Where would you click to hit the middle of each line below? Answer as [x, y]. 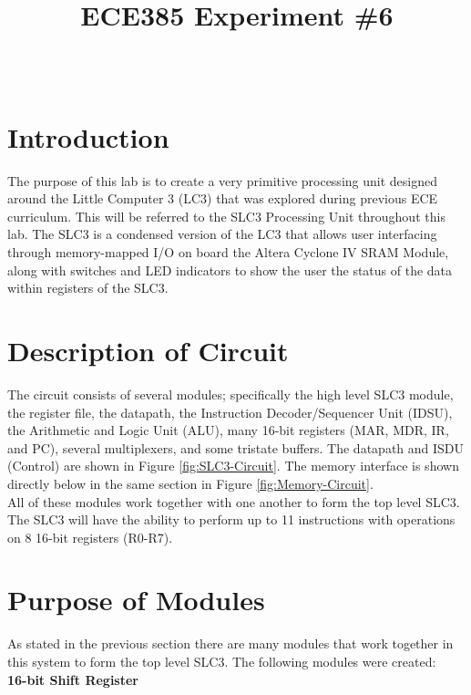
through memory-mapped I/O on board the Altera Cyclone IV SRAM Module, [228, 252]
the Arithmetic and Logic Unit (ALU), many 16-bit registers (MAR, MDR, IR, [228, 430]
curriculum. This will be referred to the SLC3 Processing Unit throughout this [226, 216]
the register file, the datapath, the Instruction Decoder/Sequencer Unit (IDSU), [230, 412]
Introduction [88, 136]
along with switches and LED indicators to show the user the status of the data [230, 270]
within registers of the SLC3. [88, 288]
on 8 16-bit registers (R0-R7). [90, 537]
